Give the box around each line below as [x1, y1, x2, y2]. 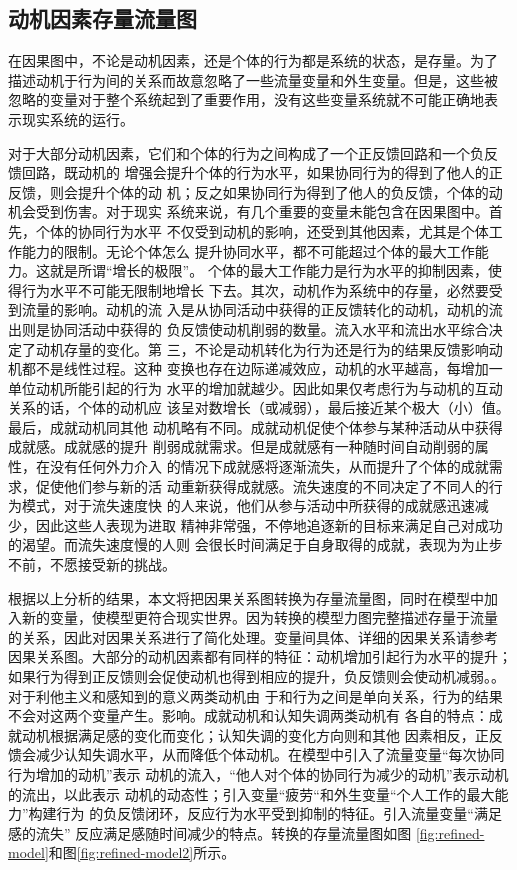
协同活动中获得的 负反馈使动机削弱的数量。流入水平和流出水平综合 [49, 318, 489, 339]
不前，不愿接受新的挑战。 [8, 554, 176, 575]
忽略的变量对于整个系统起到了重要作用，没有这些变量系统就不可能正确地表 [8, 89, 498, 110]
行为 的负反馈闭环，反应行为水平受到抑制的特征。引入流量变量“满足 [56, 803, 502, 824]
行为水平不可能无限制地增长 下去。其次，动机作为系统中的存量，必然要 [21, 279, 489, 300]
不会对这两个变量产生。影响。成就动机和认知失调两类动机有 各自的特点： [8, 705, 489, 726]
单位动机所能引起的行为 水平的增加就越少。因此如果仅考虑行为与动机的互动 [8, 377, 503, 398]
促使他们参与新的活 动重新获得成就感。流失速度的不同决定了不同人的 [35, 475, 489, 496]
